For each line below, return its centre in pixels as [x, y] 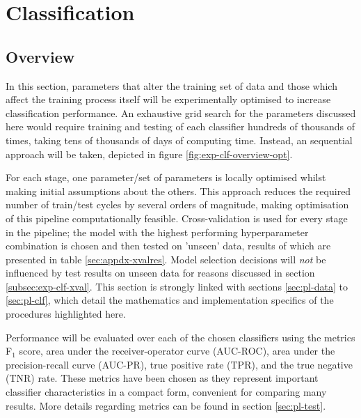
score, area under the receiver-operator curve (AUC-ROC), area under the [177, 351]
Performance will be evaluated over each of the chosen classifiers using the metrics [180, 337]
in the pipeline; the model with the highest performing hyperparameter [157, 232]
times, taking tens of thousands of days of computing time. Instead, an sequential [179, 140]
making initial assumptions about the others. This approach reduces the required [178, 191]
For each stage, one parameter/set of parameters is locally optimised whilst [166, 177]
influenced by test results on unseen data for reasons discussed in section [160, 273]
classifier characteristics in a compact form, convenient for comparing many [166, 392]
